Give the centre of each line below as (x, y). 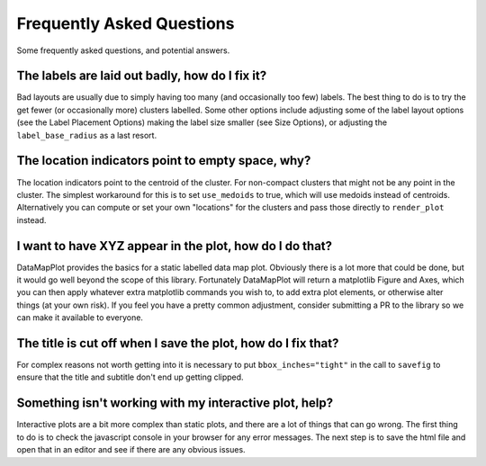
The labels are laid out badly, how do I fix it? (142, 76)
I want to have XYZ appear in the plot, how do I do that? (175, 246)
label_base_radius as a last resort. (87, 135)
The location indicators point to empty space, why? (164, 161)
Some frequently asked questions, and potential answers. (123, 50)
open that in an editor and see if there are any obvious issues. (131, 450)
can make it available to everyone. (80, 318)
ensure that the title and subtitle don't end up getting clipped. (130, 377)
